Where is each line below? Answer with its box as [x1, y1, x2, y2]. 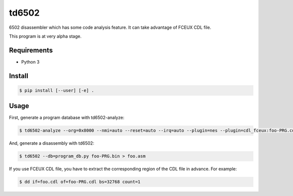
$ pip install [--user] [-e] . [19, 87, 95, 93]
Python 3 [21, 59, 40, 65]
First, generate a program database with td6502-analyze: [9, 115, 125, 121]
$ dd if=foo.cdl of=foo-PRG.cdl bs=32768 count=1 [19, 179, 141, 185]
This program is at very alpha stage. [9, 33, 82, 39]
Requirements [9, 46, 53, 54]
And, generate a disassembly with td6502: [9, 140, 95, 146]
